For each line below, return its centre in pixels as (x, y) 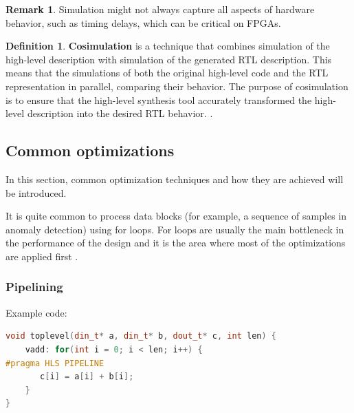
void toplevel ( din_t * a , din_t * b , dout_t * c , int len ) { (141, 336)
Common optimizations (90, 150)
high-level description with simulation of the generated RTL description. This (169, 59)
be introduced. (36, 192)
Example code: (36, 312)
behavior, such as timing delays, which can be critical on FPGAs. (143, 22)
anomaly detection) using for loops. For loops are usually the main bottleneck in (175, 229)
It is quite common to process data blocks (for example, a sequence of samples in (176, 216)
